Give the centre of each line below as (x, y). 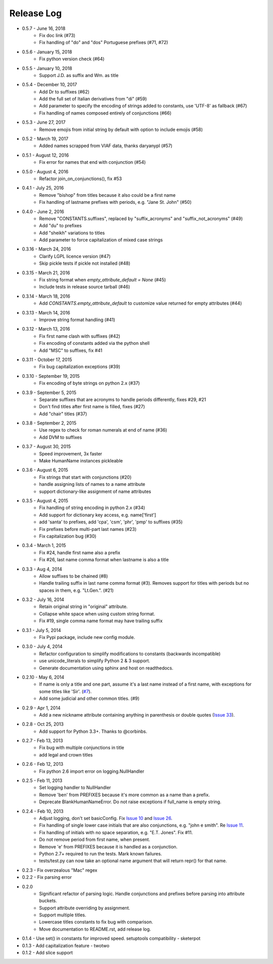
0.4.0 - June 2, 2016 (43, 211)
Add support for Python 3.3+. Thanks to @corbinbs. (93, 731)
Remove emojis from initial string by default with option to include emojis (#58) (121, 129)
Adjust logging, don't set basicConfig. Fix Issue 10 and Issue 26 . (106, 818)
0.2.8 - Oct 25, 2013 (43, 724)
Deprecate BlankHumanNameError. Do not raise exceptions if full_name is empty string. (130, 802)
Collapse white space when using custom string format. (97, 614)
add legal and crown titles (66, 755)
